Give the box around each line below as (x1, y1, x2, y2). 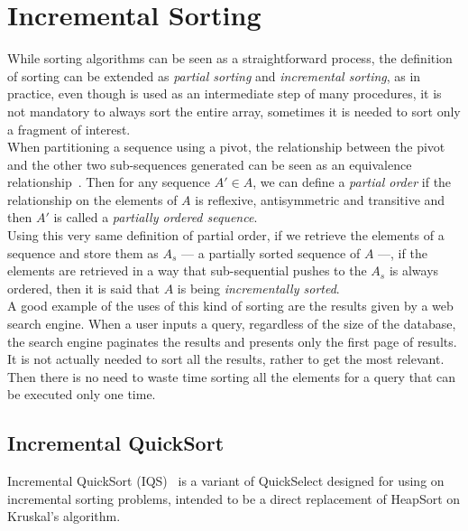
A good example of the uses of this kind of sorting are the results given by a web (7, 296, 454, 315)
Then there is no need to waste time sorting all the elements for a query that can (7, 367, 456, 386)
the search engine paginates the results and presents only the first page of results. (7, 331, 457, 350)
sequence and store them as (7, 243, 159, 262)
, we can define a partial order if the (252, 172, 452, 191)
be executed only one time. (7, 385, 156, 404)
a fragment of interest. (7, 119, 131, 138)
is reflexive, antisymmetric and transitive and (195, 190, 445, 209)
